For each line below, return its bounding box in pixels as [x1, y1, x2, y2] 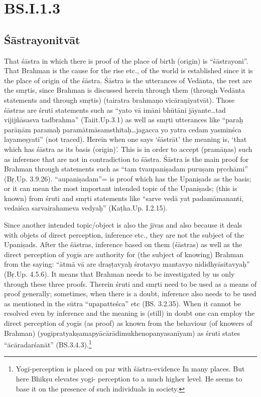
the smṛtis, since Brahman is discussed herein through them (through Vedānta [4, 85, 245, 95]
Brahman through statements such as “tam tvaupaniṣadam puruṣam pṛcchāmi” [4, 163, 248, 174]
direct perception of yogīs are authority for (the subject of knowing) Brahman [4, 249, 244, 259]
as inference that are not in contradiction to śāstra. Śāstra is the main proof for [4, 153, 249, 164]
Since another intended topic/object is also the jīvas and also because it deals [4, 220, 242, 230]
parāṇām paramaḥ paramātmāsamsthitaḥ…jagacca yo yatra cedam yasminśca [4, 124, 241, 134]
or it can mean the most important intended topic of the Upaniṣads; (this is [4, 183, 237, 193]
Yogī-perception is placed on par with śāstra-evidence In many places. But [16, 363, 245, 374]
